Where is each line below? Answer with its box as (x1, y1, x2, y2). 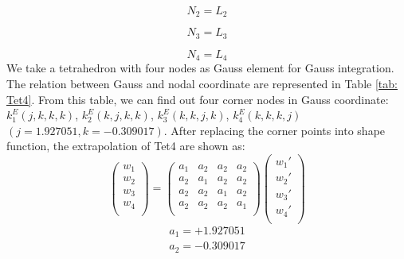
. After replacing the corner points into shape (163, 122, 386, 138)
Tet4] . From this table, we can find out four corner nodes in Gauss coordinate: (6, 91, 389, 107)
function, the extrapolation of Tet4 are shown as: (6, 137, 245, 154)
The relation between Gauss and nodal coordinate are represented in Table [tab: (6, 75, 398, 91)
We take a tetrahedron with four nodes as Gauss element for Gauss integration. (6, 60, 394, 76)
